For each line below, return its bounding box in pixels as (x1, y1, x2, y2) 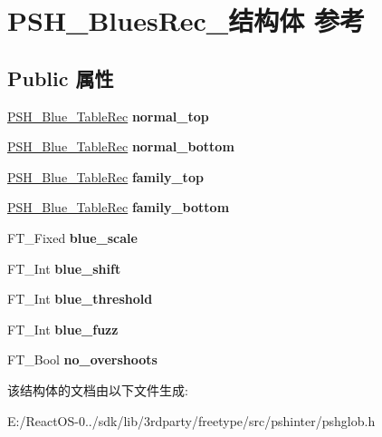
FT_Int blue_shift (7, 258, 121, 277)
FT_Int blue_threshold (7, 289, 153, 308)
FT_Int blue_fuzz (7, 319, 119, 338)
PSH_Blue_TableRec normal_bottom (7, 137, 234, 156)
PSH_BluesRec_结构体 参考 (7, 2, 365, 39)
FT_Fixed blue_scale (7, 228, 138, 247)
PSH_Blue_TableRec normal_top (7, 106, 209, 125)
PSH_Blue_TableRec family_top (7, 167, 204, 186)
